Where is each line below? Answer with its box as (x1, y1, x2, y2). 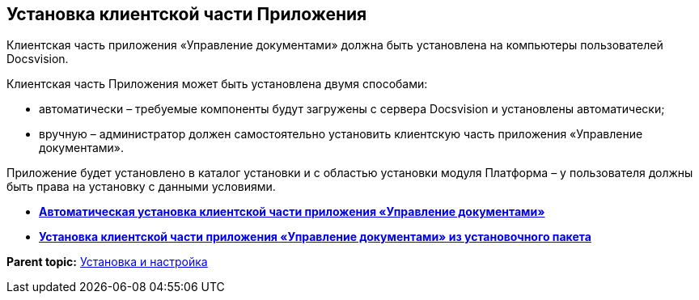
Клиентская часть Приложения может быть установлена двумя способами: (6, 77, 428, 91)
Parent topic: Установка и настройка (6, 255, 208, 269)
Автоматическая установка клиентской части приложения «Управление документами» (39, 205, 545, 219)
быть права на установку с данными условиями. (6, 180, 276, 194)
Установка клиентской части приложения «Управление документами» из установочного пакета (39, 230, 591, 244)
